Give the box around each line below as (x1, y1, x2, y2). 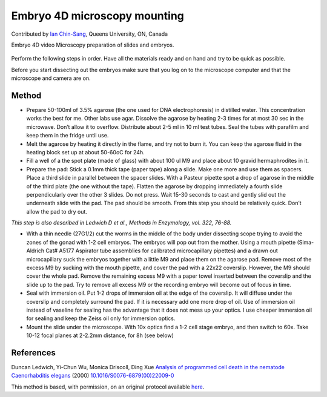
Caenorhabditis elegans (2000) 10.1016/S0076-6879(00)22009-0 (11, 372, 174, 379)
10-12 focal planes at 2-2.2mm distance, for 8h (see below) (26, 332, 174, 339)
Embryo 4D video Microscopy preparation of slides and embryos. (11, 41, 174, 48)
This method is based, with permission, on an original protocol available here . (11, 383, 205, 390)
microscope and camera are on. (11, 74, 91, 82)
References (11, 347, 56, 358)
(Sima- (297, 238, 314, 246)
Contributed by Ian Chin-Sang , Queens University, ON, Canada (11, 30, 168, 38)
